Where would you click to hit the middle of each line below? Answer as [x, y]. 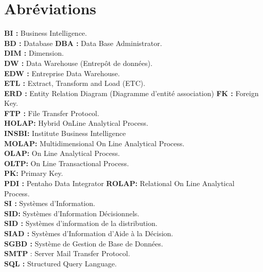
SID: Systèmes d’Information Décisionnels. [72, 213]
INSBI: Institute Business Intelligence [65, 133]
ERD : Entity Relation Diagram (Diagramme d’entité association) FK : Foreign [131, 93]
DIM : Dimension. [34, 53]
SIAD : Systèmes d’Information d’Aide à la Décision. [89, 233]
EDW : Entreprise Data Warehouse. [62, 73]
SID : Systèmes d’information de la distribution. [81, 223]
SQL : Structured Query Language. [61, 263]
